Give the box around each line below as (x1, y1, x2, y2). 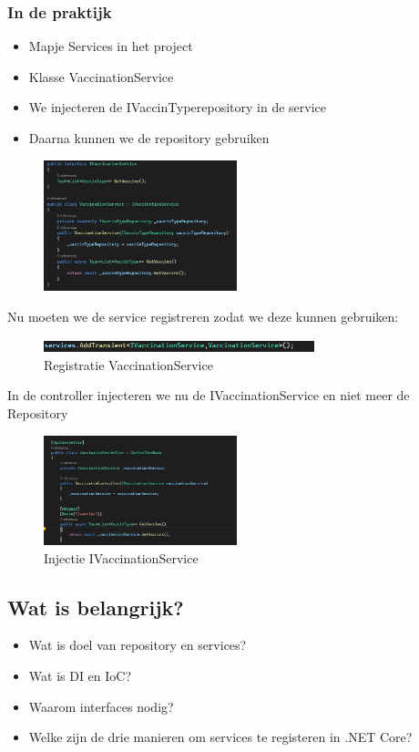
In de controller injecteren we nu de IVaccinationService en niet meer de (7, 386, 410, 405)
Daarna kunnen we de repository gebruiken (28, 129, 270, 147)
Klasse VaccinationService (28, 67, 174, 86)
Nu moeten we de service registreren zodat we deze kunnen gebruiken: (7, 306, 399, 325)
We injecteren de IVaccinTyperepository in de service (28, 98, 326, 117)
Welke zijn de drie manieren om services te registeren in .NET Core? (28, 727, 413, 747)
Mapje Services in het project (28, 36, 193, 56)
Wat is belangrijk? (7, 592, 184, 621)
